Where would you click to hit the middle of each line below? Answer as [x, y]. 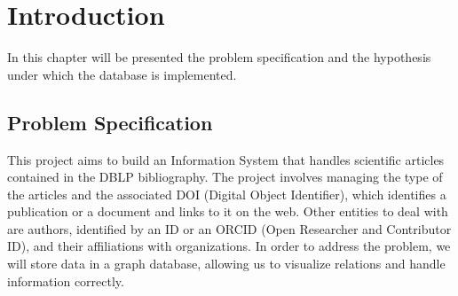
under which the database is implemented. [122, 74]
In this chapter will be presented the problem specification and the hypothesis [219, 57]
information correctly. [66, 280]
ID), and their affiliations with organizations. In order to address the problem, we [229, 246]
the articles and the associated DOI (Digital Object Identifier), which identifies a [227, 194]
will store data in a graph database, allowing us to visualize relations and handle [226, 264]
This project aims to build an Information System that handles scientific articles [226, 159]
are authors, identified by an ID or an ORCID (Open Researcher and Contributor [229, 228]
